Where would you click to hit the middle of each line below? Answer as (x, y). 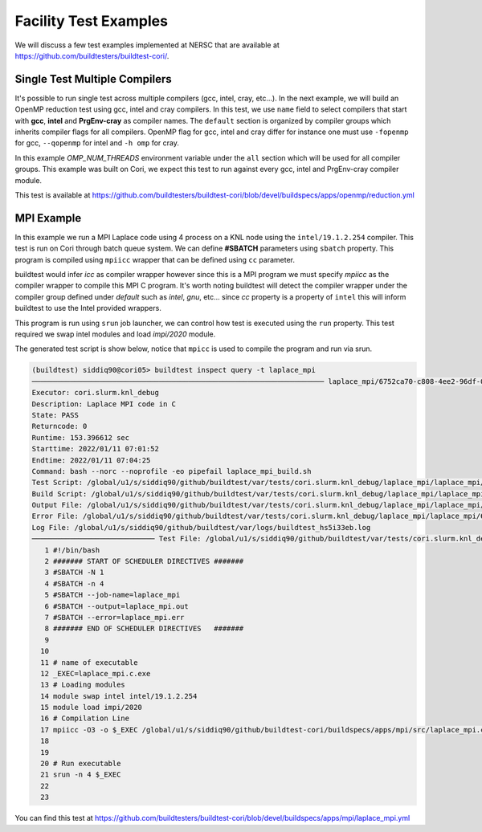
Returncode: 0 (59, 426)
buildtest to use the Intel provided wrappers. (88, 308)
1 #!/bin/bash (72, 550)
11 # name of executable (89, 662)
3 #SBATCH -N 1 (74, 573)
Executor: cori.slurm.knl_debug (96, 393)
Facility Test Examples (92, 21)
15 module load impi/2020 (91, 708)
